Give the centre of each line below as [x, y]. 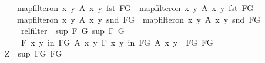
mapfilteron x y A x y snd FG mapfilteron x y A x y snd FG [138, 19]
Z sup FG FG [33, 53]
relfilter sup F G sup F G [73, 31]
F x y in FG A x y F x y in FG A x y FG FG [117, 42]
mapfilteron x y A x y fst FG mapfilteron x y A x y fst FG [135, 8]
